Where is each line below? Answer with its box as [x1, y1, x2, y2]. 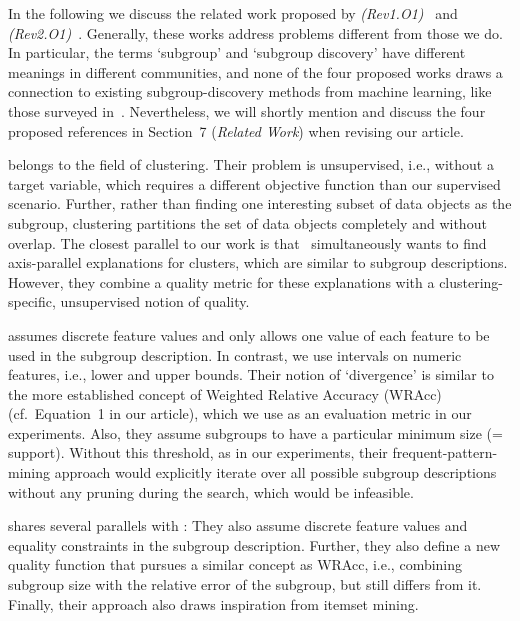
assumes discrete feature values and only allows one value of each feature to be [8, 324, 490, 345]
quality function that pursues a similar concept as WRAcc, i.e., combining [8, 554, 463, 575]
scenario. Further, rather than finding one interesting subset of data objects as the [8, 193, 512, 214]
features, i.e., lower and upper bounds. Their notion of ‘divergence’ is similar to [8, 364, 494, 385]
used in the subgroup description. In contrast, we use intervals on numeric [8, 344, 462, 365]
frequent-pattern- [392, 442, 498, 463]
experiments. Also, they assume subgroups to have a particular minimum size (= [8, 422, 503, 443]
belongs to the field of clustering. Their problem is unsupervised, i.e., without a [8, 154, 494, 175]
